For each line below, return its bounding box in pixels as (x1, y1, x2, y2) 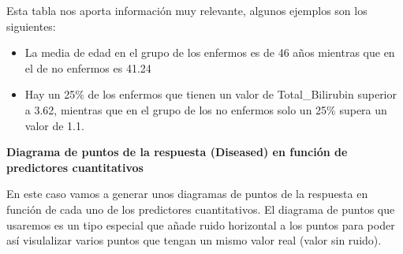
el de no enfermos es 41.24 (24, 59, 151, 76)
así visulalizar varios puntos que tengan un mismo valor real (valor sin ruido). (6, 232, 382, 248)
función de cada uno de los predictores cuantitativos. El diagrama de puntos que (6, 200, 395, 217)
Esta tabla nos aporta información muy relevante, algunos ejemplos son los (6, 2, 368, 18)
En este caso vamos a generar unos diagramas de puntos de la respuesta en (6, 185, 368, 202)
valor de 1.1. (24, 117, 84, 133)
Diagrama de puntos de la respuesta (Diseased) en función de (6, 144, 348, 160)
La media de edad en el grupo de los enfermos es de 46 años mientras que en (24, 44, 395, 61)
